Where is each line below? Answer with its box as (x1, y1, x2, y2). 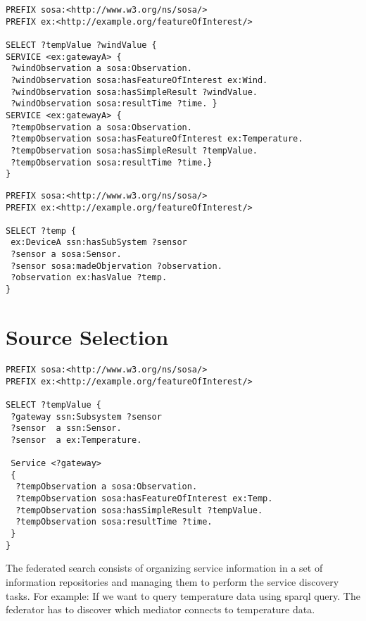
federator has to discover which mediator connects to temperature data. (6, 602, 315, 617)
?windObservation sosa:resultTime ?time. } (11, 99, 217, 109)
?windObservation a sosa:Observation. (11, 63, 192, 74)
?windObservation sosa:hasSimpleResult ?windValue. (11, 87, 258, 97)
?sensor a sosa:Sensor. (11, 249, 122, 260)
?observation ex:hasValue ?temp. (11, 272, 168, 283)
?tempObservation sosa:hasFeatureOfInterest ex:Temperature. (11, 134, 303, 144)
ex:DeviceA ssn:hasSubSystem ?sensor (11, 237, 187, 248)
